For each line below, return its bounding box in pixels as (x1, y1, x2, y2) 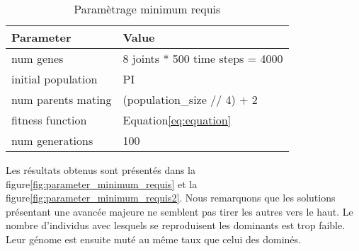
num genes (11, 50, 64, 66)
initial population (11, 71, 98, 87)
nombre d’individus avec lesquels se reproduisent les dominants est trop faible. (6, 218, 346, 233)
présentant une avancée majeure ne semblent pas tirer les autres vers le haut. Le (6, 204, 353, 218)
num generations (11, 132, 93, 148)
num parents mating (11, 91, 112, 107)
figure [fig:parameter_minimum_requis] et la (6, 176, 198, 191)
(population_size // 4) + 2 (122, 91, 258, 107)
